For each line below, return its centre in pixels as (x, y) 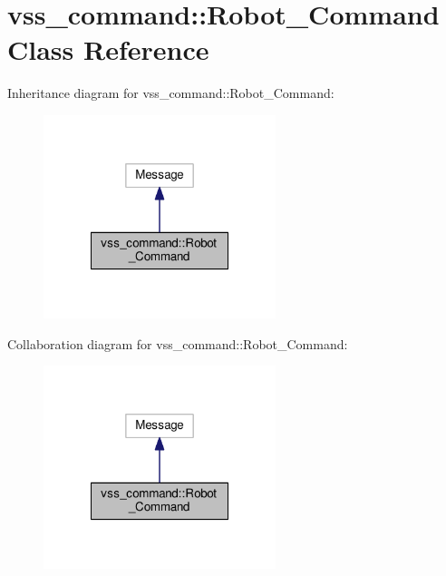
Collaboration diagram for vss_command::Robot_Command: (178, 343)
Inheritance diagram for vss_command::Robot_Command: (171, 93)
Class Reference (108, 49)
